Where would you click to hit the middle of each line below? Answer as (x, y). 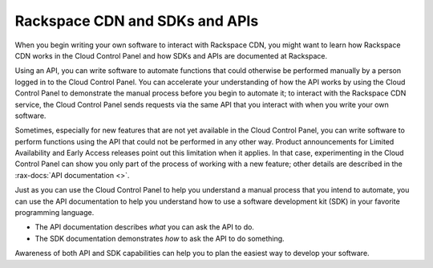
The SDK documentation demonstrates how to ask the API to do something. (160, 238)
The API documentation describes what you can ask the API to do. (144, 227)
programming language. (55, 213)
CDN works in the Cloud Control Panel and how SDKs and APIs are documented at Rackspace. (171, 55)
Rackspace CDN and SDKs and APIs (137, 21)
